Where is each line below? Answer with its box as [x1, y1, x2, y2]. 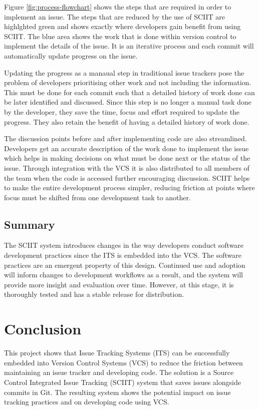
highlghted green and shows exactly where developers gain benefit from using [4, 21, 241, 32]
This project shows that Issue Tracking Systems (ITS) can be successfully [4, 347, 230, 358]
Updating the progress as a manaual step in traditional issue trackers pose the [4, 67, 244, 78]
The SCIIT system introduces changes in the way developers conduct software [4, 240, 244, 250]
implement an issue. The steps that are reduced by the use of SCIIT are [4, 11, 225, 22]
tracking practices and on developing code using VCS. [4, 396, 169, 407]
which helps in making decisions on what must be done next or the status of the [4, 153, 250, 163]
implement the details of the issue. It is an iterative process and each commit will [4, 41, 254, 51]
